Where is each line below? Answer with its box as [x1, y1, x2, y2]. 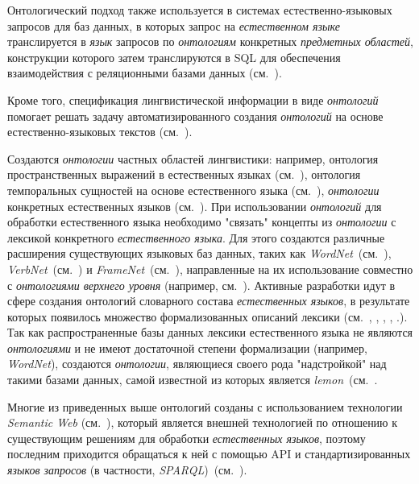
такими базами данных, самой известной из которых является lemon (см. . [7, 371, 378, 388]
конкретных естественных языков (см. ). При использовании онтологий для [7, 197, 382, 214]
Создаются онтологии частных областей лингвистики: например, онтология [7, 150, 379, 167]
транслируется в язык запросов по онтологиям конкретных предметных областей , [7, 33, 413, 50]
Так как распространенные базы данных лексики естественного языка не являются [7, 324, 413, 341]
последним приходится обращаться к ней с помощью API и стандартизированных [7, 445, 411, 462]
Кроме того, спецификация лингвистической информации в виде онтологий [7, 91, 379, 108]
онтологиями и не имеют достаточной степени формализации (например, [7, 339, 367, 356]
